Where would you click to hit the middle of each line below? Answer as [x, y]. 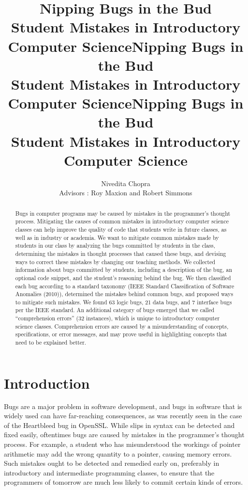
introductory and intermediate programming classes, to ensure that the [109, 472]
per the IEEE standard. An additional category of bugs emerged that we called [115, 310]
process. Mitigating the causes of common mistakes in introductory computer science [122, 221]
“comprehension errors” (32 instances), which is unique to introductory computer [117, 318]
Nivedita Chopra [126, 183]
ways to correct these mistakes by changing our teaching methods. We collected [115, 261]
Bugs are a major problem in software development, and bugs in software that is [123, 406]
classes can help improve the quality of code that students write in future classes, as [121, 229]
